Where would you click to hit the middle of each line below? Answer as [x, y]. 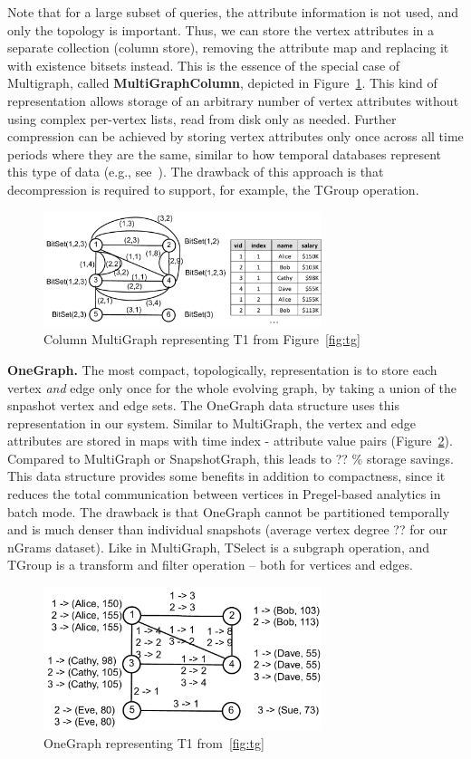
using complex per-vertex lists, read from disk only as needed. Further [202, 118]
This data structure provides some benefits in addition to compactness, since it [226, 476]
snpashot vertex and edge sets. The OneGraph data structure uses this [203, 405]
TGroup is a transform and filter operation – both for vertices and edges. [210, 565]
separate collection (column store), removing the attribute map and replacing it [228, 48]
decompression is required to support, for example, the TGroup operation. [213, 189]
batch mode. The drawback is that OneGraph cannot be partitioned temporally [229, 511]
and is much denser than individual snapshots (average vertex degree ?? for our [227, 529]
